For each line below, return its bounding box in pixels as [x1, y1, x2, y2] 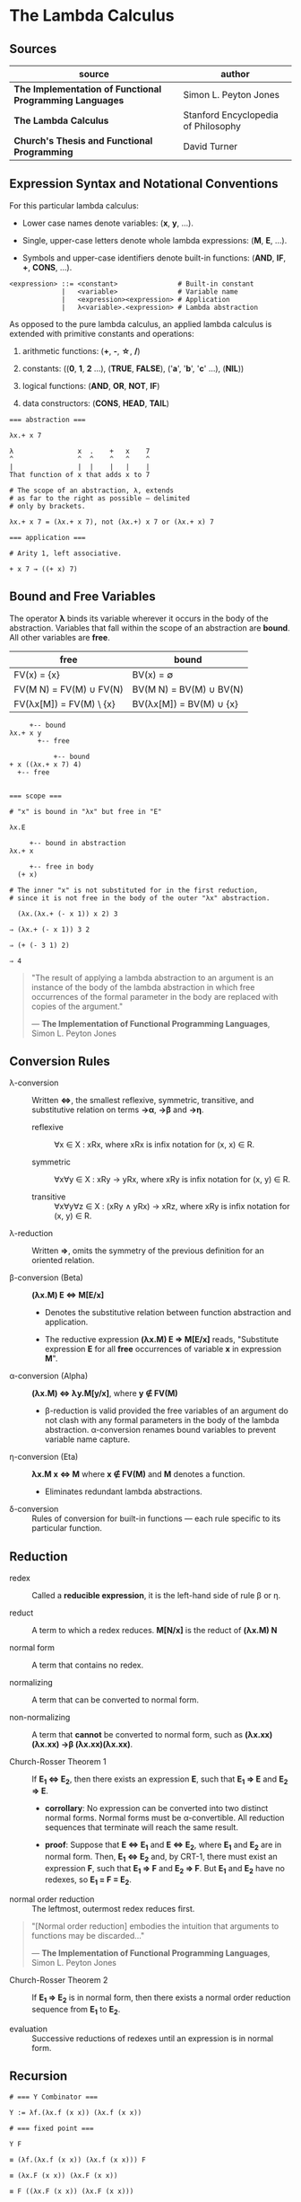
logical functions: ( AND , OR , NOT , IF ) [21, 380, 160, 391]
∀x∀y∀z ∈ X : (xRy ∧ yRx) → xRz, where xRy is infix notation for [54, 1201, 290, 1212]
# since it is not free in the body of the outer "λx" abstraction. [9, 893, 271, 903]
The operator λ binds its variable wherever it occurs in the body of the [9, 613, 269, 623]
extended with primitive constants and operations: [9, 328, 194, 339]
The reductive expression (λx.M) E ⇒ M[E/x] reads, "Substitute [44, 1334, 279, 1345]
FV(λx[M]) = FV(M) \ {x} [13, 697, 116, 710]
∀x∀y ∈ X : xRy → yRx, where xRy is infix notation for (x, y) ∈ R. [54, 1174, 291, 1185]
